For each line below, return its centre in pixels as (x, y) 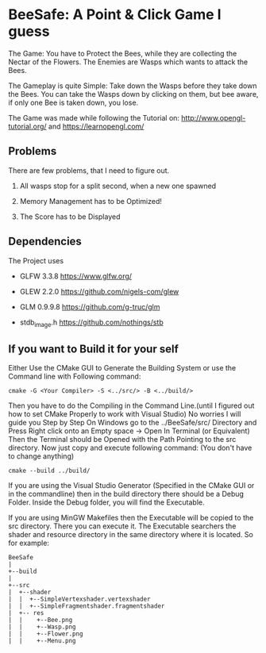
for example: (29, 543)
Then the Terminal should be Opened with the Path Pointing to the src (122, 440)
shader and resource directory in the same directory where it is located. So (131, 535)
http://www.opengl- (214, 117)
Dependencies (45, 242)
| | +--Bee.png (40, 620)
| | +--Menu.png (42, 641)
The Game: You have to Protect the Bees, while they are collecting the (123, 53)
